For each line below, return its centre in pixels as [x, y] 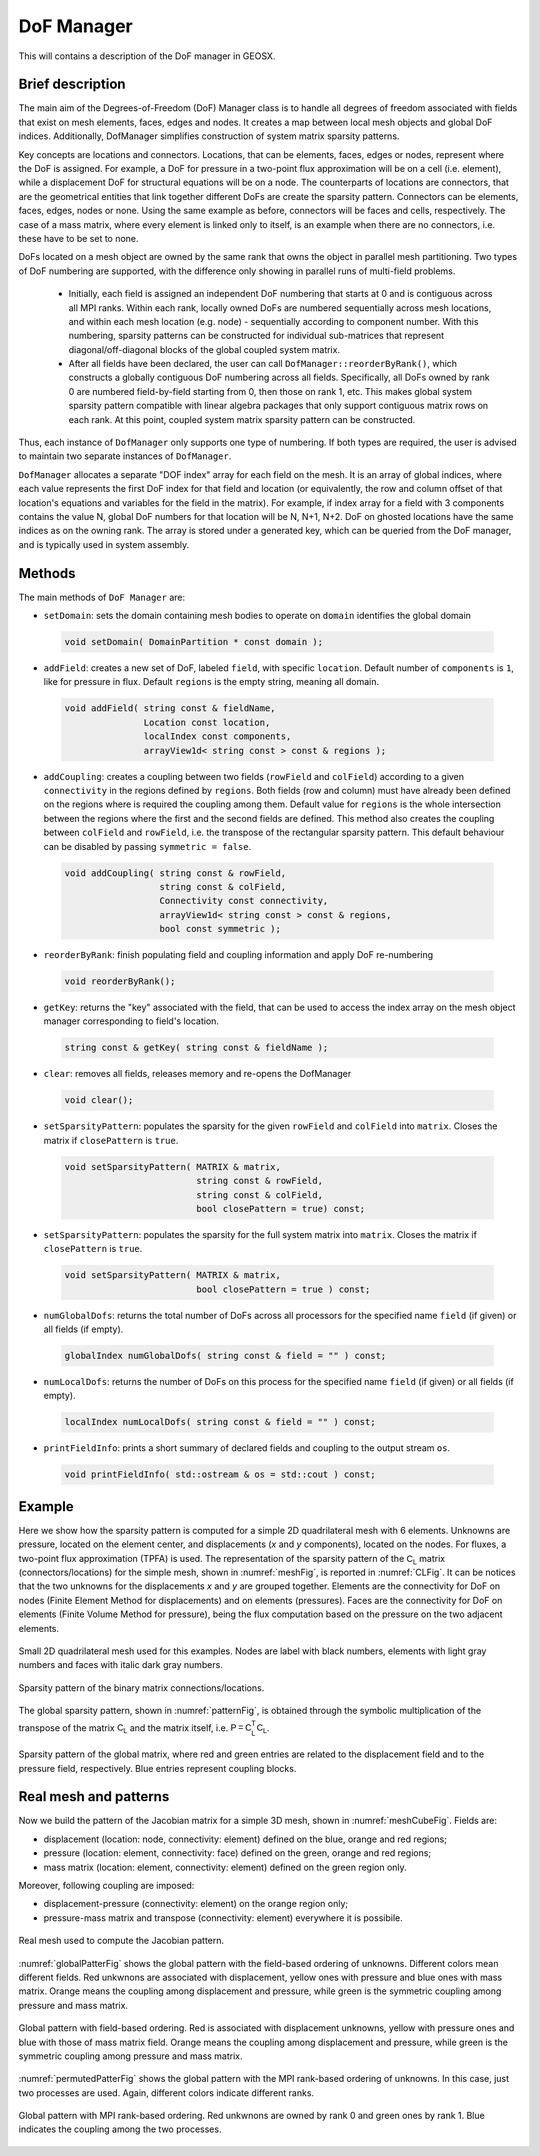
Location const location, [207, 722]
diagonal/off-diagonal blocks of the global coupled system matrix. [204, 349]
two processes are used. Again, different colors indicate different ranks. [166, 2092]
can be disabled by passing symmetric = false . [147, 846]
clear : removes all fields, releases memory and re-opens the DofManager [197, 1074]
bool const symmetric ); [220, 929]
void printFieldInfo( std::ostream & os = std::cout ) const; [220, 1474]
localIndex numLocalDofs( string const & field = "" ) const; [220, 1422]
